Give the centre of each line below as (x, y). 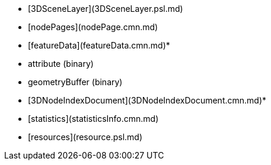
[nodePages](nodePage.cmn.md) (93, 27)
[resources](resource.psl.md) (85, 137)
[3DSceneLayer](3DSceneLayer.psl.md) (106, 9)
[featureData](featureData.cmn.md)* (99, 45)
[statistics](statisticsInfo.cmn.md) (93, 119)
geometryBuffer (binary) (75, 82)
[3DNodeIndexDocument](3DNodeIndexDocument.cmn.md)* (147, 100)
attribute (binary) (61, 64)
